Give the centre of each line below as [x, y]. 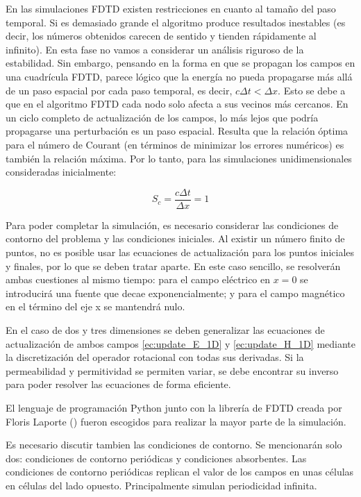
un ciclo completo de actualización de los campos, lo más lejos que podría [162, 117]
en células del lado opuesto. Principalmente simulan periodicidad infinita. [161, 485]
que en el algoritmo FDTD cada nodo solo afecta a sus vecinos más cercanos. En [177, 104]
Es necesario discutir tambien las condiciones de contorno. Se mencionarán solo [174, 445]
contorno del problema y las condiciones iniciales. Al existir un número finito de [175, 238]
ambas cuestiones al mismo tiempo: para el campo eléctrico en [138, 279]
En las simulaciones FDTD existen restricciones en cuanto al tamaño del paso [171, 8]
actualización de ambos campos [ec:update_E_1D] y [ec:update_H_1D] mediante [180, 343]
